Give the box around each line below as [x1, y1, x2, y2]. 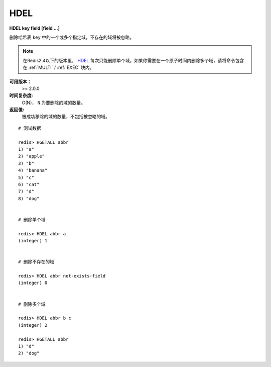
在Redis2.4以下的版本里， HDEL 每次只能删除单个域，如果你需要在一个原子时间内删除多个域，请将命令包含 [23, 57, 244, 63]
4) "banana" [18, 167, 48, 173]
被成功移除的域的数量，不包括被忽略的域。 [22, 114, 110, 120]
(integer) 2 [18, 322, 48, 328]
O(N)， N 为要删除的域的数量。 [22, 100, 85, 106]
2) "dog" [18, 350, 40, 356]
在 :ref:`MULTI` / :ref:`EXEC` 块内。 [23, 64, 94, 70]
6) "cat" [18, 181, 40, 187]
